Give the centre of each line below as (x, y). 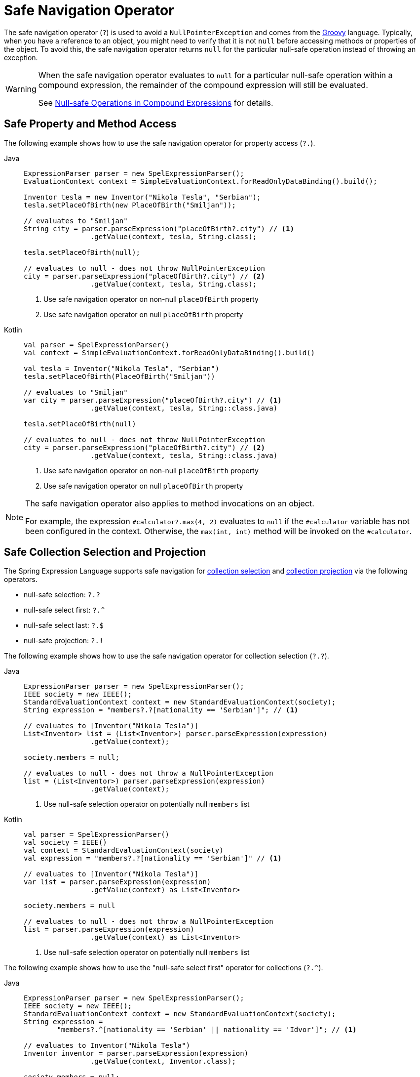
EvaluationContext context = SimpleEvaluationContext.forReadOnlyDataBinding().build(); (201, 181)
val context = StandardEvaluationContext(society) (124, 850)
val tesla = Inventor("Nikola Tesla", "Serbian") (122, 368)
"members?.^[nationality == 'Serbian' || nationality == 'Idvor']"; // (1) (207, 1030)
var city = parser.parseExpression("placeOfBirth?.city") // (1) (153, 400)
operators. (21, 580)
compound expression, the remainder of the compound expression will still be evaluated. (203, 85)
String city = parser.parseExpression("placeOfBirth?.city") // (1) (159, 228)
